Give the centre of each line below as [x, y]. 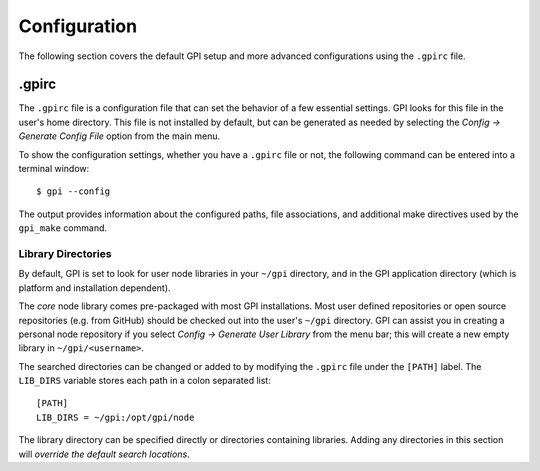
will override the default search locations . [104, 454]
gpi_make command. [63, 228]
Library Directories [65, 253]
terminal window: [54, 169]
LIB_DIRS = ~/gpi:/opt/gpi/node [115, 417]
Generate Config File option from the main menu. [119, 136]
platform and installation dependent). [94, 287]
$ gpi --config [73, 191]
